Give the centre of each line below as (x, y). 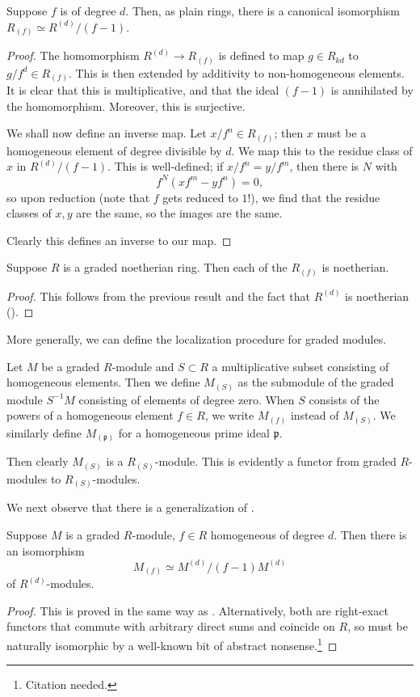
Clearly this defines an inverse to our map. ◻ (119, 240)
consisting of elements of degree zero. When (187, 399)
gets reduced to (200, 197)
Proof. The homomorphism (73, 55)
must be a (342, 133)
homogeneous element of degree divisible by (114, 150)
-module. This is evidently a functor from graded (275, 461)
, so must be (378, 626)
